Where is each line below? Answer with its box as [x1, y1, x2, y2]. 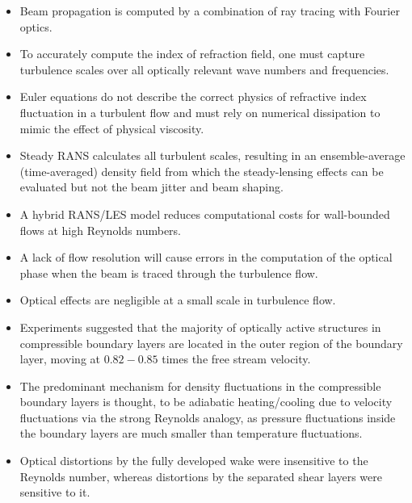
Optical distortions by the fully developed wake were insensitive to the [19, 452, 368, 469]
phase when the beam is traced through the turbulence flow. [19, 264, 318, 281]
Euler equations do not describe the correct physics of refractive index [19, 88, 367, 105]
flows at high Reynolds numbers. [19, 221, 181, 238]
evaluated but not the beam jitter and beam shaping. [19, 178, 284, 195]
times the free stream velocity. [162, 350, 311, 367]
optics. [19, 18, 53, 35]
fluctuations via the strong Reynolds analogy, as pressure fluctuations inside [19, 409, 396, 425]
